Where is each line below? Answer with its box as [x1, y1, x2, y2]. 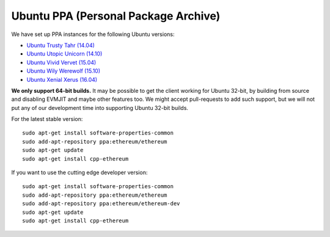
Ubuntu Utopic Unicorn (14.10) [26, 50, 103, 57]
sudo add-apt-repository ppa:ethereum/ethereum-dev [22, 200, 180, 207]
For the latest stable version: [11, 115, 83, 123]
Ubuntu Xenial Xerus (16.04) [26, 76, 98, 83]
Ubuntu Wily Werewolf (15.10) [26, 67, 101, 75]
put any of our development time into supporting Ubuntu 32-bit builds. [11, 104, 189, 111]
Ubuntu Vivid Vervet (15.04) [26, 59, 97, 66]
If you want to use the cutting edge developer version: [11, 169, 148, 177]
